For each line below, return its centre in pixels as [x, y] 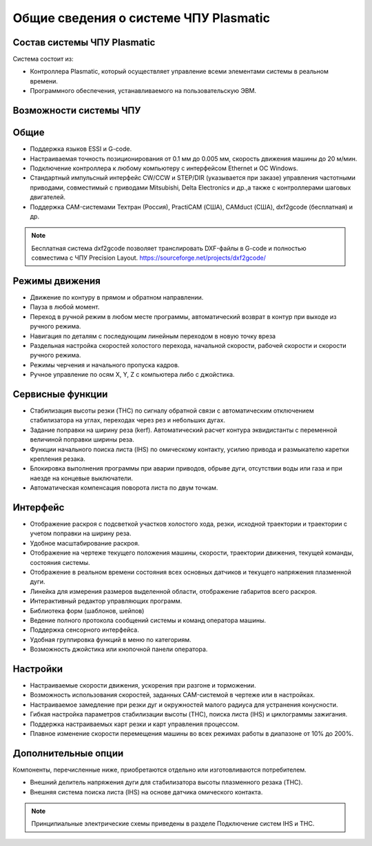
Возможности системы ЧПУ [77, 111]
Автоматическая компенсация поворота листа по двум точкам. [124, 488]
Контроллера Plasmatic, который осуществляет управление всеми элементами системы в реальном [179, 72]
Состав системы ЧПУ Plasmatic [84, 42]
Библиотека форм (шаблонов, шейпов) [87, 610]
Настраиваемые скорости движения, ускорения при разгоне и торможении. [143, 685]
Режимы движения [57, 281]
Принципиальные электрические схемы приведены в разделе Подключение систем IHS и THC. [173, 824]
